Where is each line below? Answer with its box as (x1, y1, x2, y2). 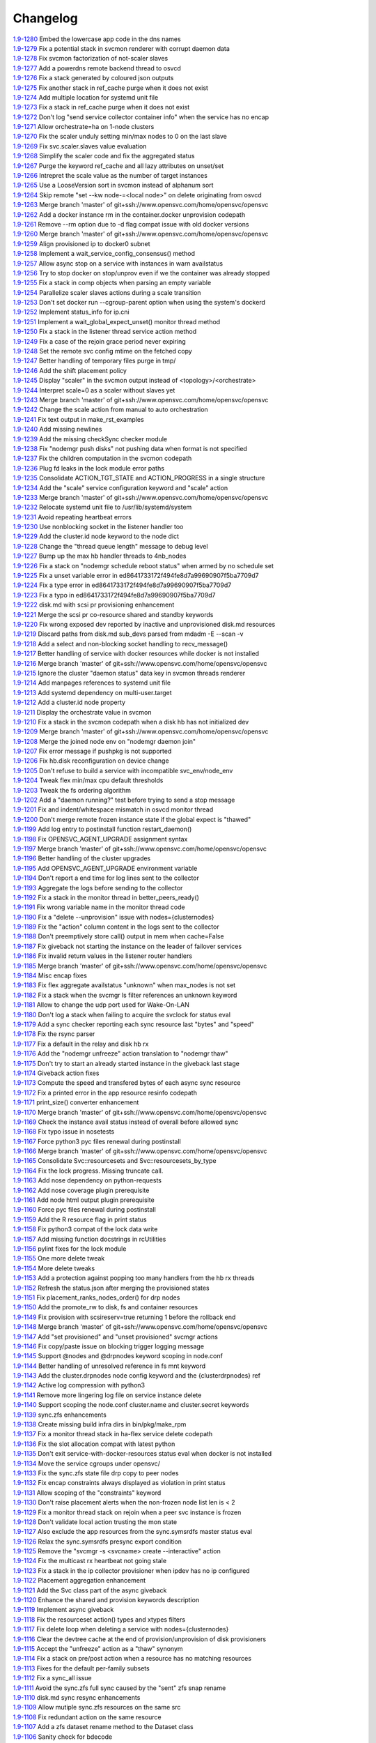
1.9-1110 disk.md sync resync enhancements (13, 1693, 141, 1701)
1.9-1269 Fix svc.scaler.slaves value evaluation (13, 142, 147, 150)
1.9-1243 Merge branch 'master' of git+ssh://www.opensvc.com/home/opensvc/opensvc (13, 396, 269, 404)
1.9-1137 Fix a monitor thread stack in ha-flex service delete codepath (13, 1430, 213, 1438)
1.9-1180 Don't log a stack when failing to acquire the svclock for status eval (13, 1010, 231, 1019)
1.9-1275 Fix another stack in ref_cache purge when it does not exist (13, 84, 209, 92)
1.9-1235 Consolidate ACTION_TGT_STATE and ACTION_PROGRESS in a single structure (13, 474, 265, 482)
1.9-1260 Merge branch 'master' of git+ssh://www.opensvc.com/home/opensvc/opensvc (13, 230, 269, 238)
